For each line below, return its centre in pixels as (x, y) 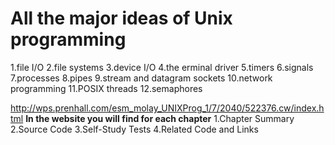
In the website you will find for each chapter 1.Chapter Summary (160, 118)
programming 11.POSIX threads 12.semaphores (106, 88)
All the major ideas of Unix (121, 18)
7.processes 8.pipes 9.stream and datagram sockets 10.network (141, 78)
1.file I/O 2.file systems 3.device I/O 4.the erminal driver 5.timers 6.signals (162, 67)
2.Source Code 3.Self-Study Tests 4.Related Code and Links (134, 129)
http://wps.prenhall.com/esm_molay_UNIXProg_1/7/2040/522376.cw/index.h (167, 108)
